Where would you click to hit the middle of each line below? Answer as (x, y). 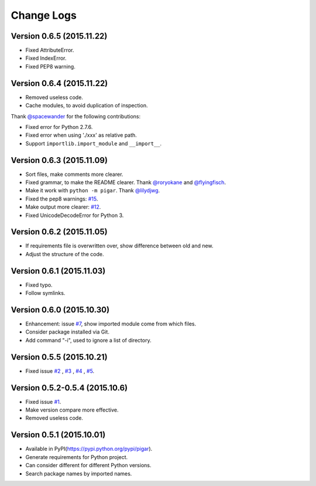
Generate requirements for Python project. (77, 457)
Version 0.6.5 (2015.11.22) (59, 36)
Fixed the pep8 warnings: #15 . (62, 199)
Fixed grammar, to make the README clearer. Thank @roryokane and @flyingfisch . (126, 182)
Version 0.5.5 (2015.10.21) (59, 357)
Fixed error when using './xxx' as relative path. (81, 135)
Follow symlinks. (45, 293)
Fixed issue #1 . (43, 402)
